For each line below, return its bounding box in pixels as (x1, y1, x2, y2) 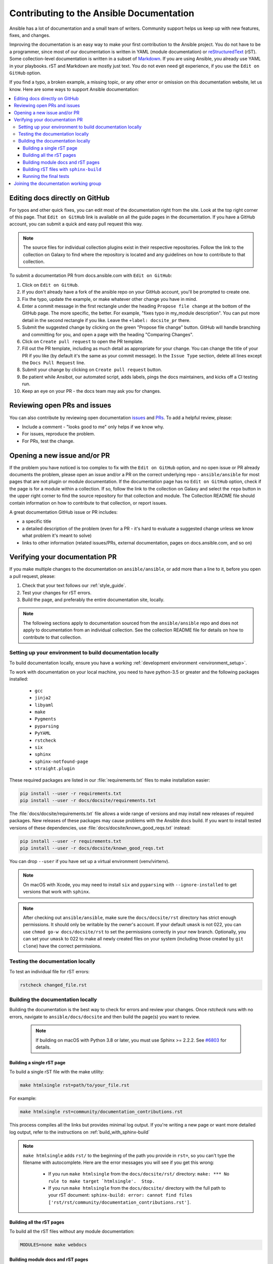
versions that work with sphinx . (23, 889, 90, 895)
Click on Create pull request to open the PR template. (22, 338, 144, 344)
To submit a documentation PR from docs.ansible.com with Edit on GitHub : (9, 273, 172, 279)
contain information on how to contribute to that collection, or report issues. (9, 500, 167, 506)
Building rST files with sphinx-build (23, 166, 102, 172)
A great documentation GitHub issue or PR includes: (9, 509, 118, 515)
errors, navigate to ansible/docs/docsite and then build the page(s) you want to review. (9, 1014, 200, 1020)
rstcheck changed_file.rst (20, 982, 87, 988)
